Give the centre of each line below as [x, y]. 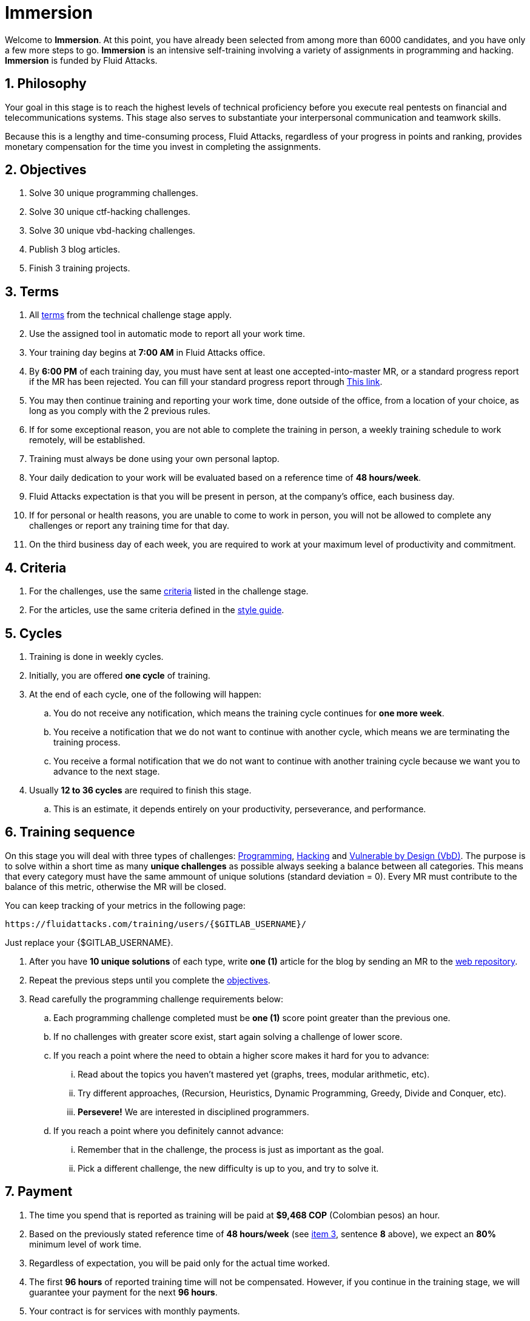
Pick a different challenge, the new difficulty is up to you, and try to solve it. [228, 1168]
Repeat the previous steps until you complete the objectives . [150, 980]
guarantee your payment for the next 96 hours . [123, 1292]
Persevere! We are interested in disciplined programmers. [193, 1112]
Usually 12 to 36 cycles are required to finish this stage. [140, 790]
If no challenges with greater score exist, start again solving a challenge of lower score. [228, 1036]
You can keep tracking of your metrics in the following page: [125, 905]
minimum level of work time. [86, 1244]
